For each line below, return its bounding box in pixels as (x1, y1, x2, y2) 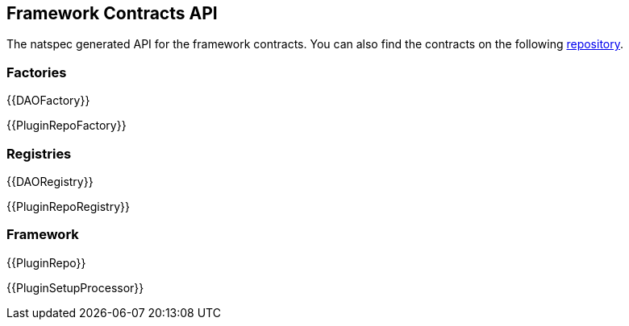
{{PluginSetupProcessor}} (6, 280, 144, 295)
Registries (6, 145, 72, 162)
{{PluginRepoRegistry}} (6, 199, 130, 213)
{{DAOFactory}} (6, 93, 90, 108)
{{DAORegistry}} (6, 174, 94, 188)
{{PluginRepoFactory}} (6, 118, 127, 133)
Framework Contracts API (6, 3, 218, 23)
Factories (6, 64, 67, 80)
